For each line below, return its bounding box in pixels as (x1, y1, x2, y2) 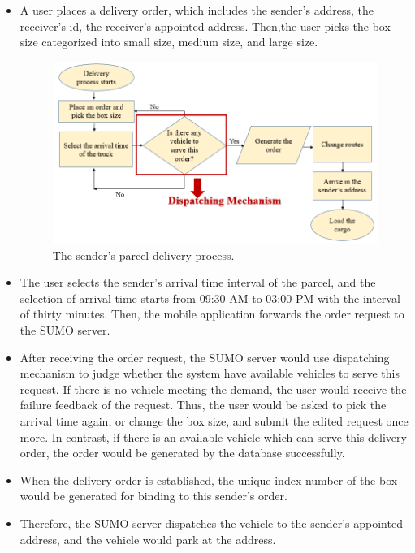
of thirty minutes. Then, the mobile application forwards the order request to (19, 305, 404, 322)
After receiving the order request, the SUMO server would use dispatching (19, 348, 390, 365)
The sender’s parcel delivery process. (52, 246, 235, 263)
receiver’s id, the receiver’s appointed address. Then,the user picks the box (19, 17, 391, 34)
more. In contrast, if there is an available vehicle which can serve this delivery (19, 428, 407, 445)
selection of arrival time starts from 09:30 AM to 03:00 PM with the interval (19, 289, 400, 306)
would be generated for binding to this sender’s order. (19, 487, 287, 504)
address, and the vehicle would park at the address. (19, 530, 276, 547)
